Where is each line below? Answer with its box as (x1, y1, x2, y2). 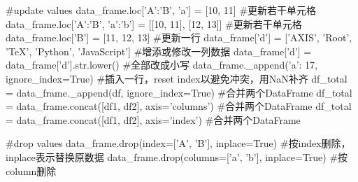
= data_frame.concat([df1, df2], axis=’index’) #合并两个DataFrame (6, 112, 301, 127)
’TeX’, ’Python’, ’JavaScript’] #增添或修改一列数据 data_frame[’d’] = (6, 43, 312, 58)
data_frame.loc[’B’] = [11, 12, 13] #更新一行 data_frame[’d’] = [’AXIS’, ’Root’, (6, 30, 352, 45)
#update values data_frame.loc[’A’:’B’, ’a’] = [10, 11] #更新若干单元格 (6, 3, 317, 17)
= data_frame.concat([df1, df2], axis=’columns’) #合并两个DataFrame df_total (6, 99, 352, 113)
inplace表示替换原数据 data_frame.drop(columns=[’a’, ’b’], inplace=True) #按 (6, 149, 348, 164)
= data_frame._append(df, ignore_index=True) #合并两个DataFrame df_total (6, 85, 352, 99)
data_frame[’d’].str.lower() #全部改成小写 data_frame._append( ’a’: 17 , (6, 57, 317, 72)
